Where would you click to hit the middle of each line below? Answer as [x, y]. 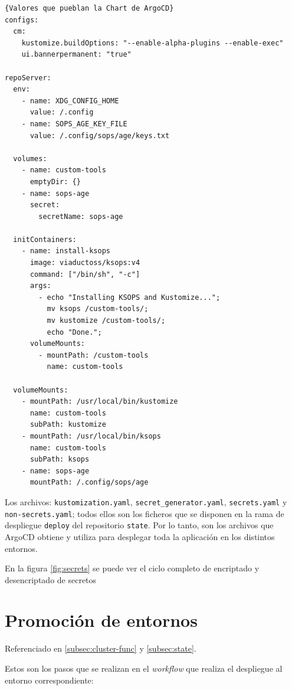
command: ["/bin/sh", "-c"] [85, 274]
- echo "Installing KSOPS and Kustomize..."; [129, 297]
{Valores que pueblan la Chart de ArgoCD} [89, 8]
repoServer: [28, 78]
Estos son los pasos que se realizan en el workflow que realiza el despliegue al [144, 668]
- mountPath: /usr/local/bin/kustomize [100, 402]
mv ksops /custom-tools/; [98, 309]
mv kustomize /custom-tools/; [106, 321]
